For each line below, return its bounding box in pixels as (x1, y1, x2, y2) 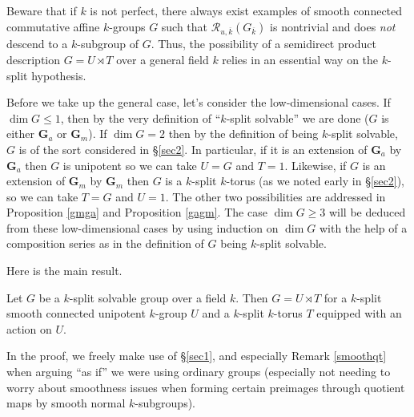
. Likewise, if (284, 156, 347, 173)
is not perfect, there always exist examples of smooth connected (90, 2, 403, 18)
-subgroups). (135, 395, 195, 411)
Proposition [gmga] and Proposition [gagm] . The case (6, 204, 267, 221)
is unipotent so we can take (62, 156, 197, 173)
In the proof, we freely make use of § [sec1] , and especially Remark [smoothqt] (6, 347, 387, 364)
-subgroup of (77, 35, 139, 52)
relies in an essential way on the (222, 51, 379, 67)
